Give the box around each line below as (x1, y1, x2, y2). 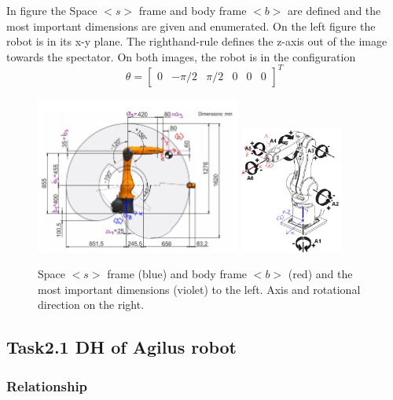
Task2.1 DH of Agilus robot (6, 335, 237, 359)
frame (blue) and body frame (107, 266, 248, 282)
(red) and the (288, 266, 353, 282)
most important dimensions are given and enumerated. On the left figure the (6, 17, 376, 34)
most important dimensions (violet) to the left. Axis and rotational (38, 281, 361, 297)
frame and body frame (138, 2, 247, 18)
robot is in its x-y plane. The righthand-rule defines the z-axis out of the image (6, 33, 387, 50)
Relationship (6, 376, 88, 395)
